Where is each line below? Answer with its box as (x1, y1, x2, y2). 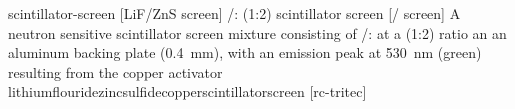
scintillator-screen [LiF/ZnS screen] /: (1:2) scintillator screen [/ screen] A (8, 3, 461, 23)
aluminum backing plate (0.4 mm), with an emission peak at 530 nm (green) (8, 42, 482, 63)
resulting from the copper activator (8, 61, 223, 82)
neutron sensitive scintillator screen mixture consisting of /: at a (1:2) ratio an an (8, 22, 507, 43)
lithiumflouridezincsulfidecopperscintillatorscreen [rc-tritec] (8, 81, 367, 102)
